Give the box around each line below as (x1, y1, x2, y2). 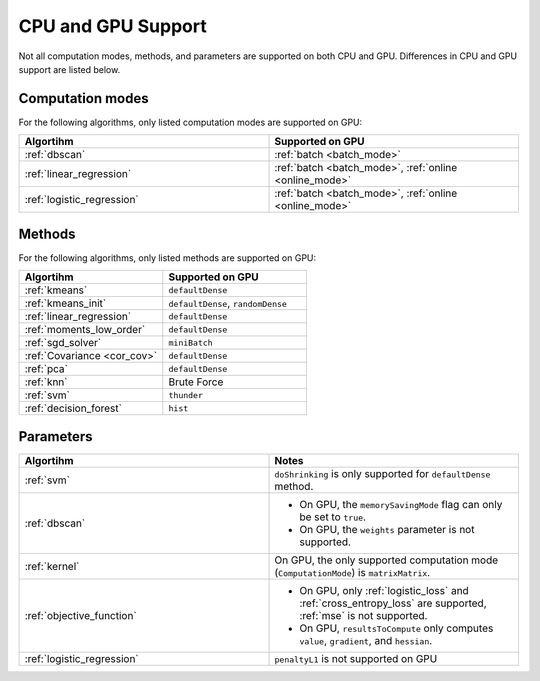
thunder (168, 390, 204, 400)
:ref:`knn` (24, 375, 68, 389)
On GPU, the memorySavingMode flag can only (299, 497, 503, 511)
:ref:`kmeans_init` (24, 296, 107, 310)
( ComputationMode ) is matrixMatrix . (274, 565, 431, 579)
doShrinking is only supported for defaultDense (274, 466, 491, 480)
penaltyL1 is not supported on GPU (274, 651, 438, 665)
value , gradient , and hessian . (299, 633, 433, 647)
